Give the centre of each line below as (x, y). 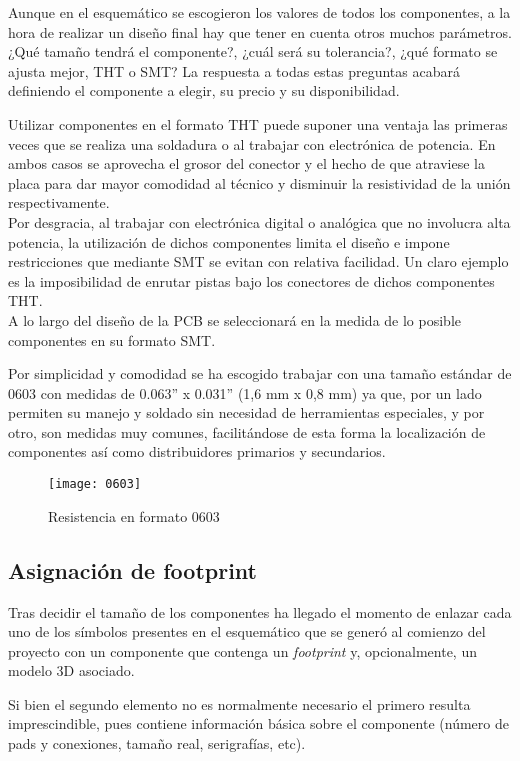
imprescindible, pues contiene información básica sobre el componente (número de (258, 723)
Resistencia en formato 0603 (134, 515)
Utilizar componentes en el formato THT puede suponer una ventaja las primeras (258, 123)
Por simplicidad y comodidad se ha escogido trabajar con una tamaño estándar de (260, 373)
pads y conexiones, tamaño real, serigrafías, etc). (157, 743)
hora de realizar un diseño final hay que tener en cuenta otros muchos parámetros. (260, 31)
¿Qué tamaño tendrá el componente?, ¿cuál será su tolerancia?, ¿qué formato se (253, 51)
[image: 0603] (95, 484)
